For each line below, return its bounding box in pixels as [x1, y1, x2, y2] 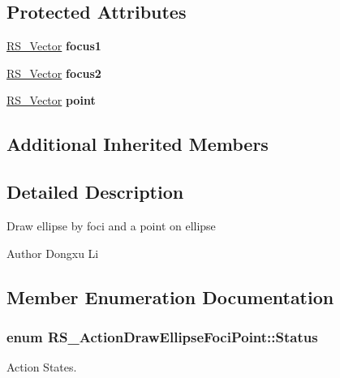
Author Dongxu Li [6, 244, 99, 261]
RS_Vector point [6, 92, 96, 109]
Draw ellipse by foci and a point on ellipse [6, 217, 216, 234]
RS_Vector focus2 [6, 64, 101, 81]
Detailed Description [6, 179, 184, 204]
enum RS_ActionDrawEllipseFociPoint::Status [6, 326, 318, 346]
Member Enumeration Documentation [6, 284, 334, 309]
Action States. [6, 359, 77, 376]
